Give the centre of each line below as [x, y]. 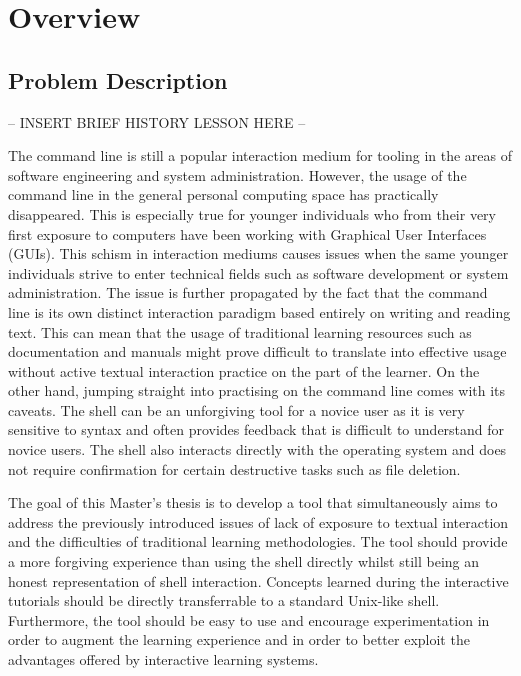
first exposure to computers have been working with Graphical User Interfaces [247, 233]
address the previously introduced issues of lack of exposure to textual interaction [258, 521]
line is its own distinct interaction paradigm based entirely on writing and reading [259, 311]
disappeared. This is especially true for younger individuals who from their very [252, 213]
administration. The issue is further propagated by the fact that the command [248, 292]
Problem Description [118, 79]
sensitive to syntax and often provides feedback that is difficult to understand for [256, 429]
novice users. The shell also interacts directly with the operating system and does [257, 449]
